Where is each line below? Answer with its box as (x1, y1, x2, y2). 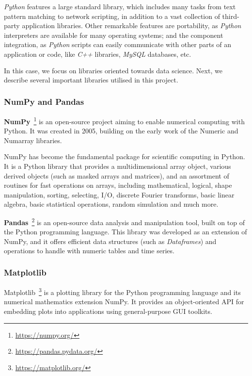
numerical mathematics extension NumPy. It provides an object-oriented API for (4, 296, 244, 307)
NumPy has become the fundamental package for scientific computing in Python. (4, 151, 245, 162)
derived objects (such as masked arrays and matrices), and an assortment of (4, 170, 229, 180)
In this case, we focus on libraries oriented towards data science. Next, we (4, 65, 222, 75)
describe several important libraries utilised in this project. (4, 75, 178, 85)
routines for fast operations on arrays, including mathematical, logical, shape (4, 180, 232, 190)
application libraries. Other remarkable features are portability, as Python (22, 20, 241, 31)
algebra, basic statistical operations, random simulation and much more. (4, 199, 219, 209)
